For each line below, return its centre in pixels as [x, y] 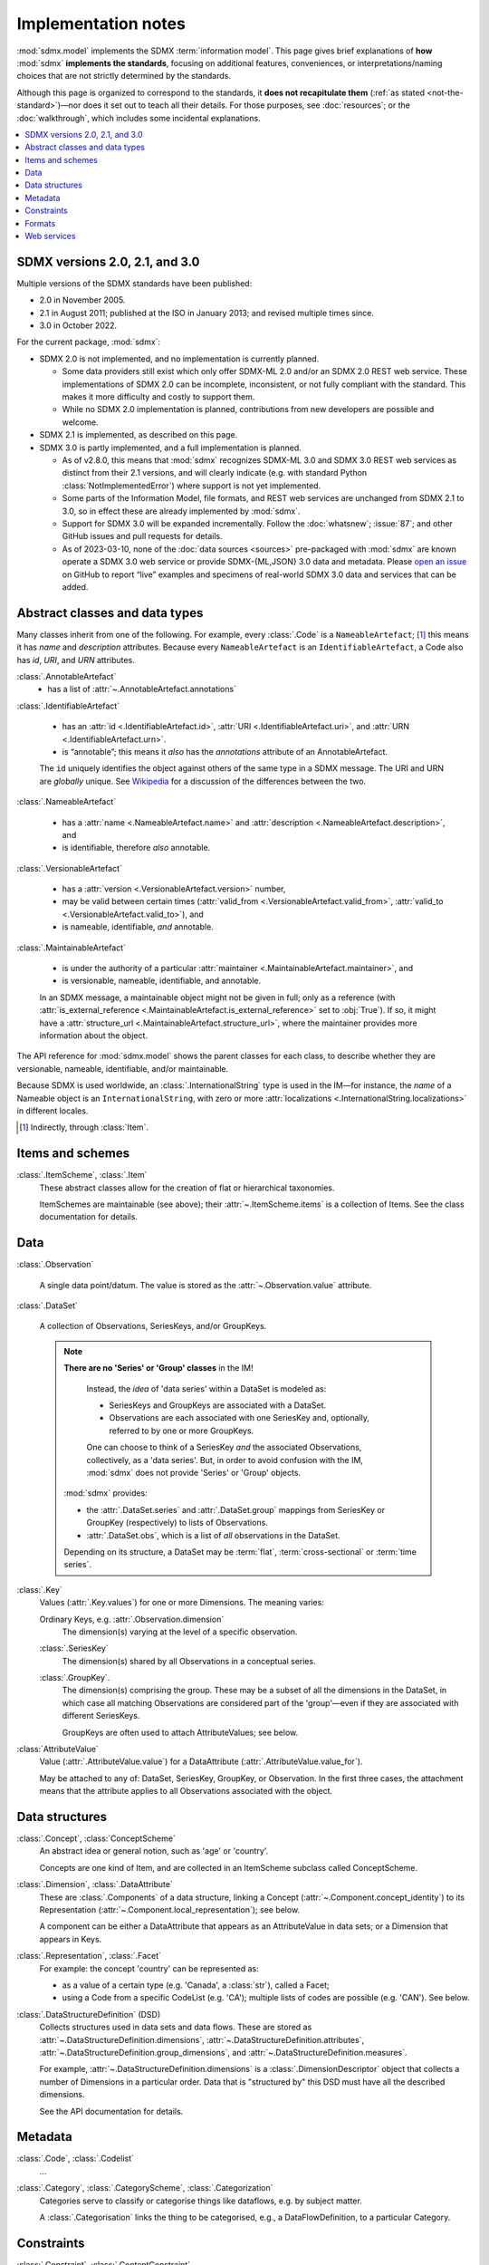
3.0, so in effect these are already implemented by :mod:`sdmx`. [181, 511]
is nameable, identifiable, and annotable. [138, 927]
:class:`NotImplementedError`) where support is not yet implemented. [192, 486]
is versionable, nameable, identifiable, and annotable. [162, 981]
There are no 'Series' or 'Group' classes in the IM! [158, 1368]
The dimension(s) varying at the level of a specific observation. [180, 1632]
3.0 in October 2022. [78, 325]
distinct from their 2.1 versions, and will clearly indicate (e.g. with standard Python [215, 473]
